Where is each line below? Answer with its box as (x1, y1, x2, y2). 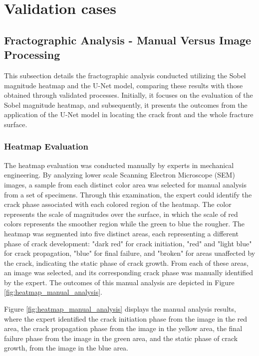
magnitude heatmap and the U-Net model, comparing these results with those (4, 80, 243, 90)
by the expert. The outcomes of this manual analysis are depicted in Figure (4, 277, 235, 287)
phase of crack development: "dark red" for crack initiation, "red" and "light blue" (4, 238, 252, 248)
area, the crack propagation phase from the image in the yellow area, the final (4, 323, 243, 334)
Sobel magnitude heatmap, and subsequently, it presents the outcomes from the (4, 99, 248, 110)
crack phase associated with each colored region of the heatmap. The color (4, 199, 232, 209)
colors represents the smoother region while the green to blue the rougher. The (4, 218, 245, 229)
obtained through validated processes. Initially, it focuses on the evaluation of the (4, 90, 253, 100)
